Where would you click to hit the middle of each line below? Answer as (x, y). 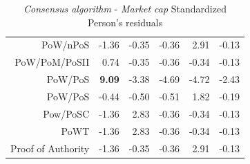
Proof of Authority (50, 148)
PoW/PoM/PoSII (52, 62)
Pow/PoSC (66, 113)
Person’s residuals (125, 22)
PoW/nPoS (66, 45)
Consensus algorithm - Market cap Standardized (125, 8)
